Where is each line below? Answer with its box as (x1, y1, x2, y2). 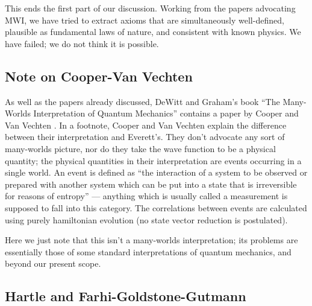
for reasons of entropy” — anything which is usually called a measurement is (5, 190, 288, 202)
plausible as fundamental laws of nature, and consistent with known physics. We (5, 25, 301, 38)
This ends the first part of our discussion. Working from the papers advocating (5, 2, 296, 14)
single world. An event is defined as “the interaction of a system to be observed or (5, 166, 308, 179)
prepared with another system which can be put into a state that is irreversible (5, 177, 297, 190)
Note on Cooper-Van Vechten (5, 66, 193, 85)
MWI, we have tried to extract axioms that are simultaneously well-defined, (5, 13, 284, 26)
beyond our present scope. (5, 257, 101, 270)
